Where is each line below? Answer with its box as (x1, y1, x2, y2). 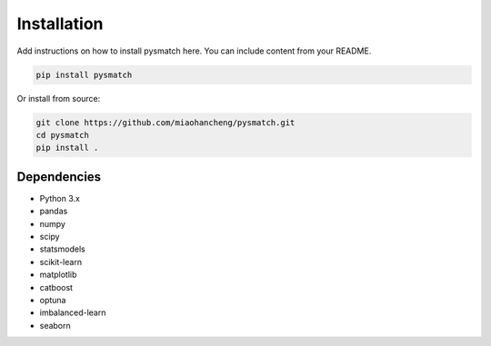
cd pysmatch (35, 130, 90, 140)
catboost (39, 282, 73, 292)
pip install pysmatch (35, 69, 133, 80)
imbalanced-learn (39, 307, 106, 318)
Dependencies (16, 169, 102, 184)
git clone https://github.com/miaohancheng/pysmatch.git (35, 117, 296, 127)
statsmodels (39, 243, 85, 254)
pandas (39, 205, 68, 217)
